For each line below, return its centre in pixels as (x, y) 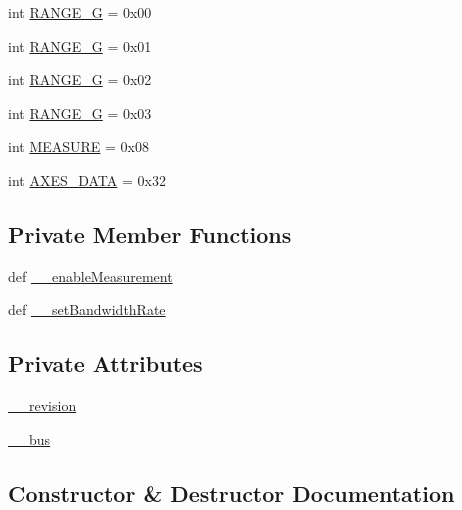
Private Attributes (105, 363)
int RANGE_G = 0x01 (80, 45)
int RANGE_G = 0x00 (80, 12)
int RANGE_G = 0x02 (80, 79)
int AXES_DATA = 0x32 (87, 179)
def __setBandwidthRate (87, 309)
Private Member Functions (150, 233)
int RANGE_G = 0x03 (80, 112)
